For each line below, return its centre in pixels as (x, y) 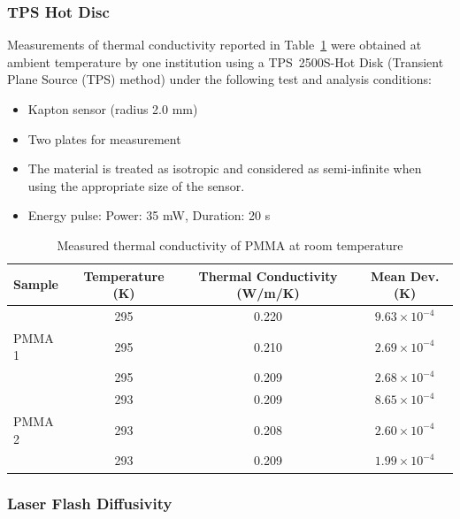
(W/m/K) (268, 293)
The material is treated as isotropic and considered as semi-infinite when (225, 168)
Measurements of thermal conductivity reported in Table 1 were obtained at (215, 45)
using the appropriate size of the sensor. (136, 185)
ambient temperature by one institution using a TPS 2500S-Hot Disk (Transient (226, 61)
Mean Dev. (405, 275)
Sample (36, 284)
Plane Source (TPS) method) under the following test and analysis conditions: (219, 79)
